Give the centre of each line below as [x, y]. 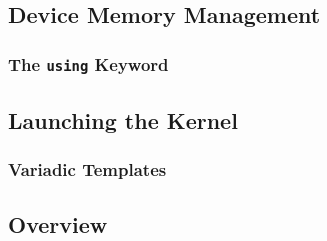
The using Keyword [88, 63]
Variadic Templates [87, 168]
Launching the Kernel [123, 119]
